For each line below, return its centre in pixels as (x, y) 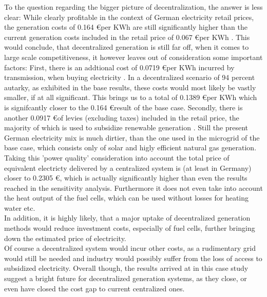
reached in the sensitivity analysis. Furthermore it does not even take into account (133, 187)
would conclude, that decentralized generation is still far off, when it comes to (127, 47)
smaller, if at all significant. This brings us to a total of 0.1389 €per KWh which (131, 97)
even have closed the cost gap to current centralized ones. (94, 288)
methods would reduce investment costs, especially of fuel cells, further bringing (130, 228)
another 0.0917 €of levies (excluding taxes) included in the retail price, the (122, 117)
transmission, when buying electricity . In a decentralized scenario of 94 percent (130, 77)
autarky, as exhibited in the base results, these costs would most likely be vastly (130, 87)
